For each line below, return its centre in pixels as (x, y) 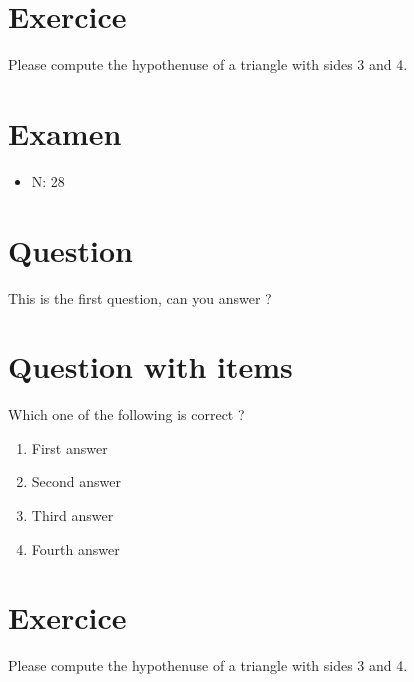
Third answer (72, 515)
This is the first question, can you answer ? (140, 297)
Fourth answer (75, 548)
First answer (69, 447)
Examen (65, 132)
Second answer (76, 481)
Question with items (150, 366)
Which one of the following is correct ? (126, 414)
